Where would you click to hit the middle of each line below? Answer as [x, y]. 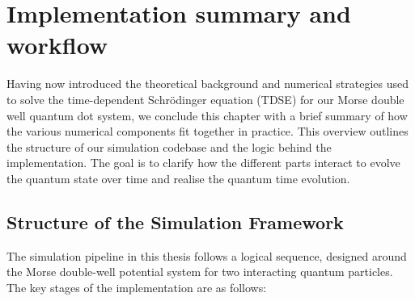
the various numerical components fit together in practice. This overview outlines [207, 131]
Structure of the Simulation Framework [175, 222]
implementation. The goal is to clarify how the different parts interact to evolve [203, 163]
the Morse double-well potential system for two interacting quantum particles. [200, 272]
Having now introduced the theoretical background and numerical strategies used [208, 84]
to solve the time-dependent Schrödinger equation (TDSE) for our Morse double [205, 99]
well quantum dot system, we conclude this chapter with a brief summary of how [207, 115]
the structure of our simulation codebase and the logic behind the [169, 146]
